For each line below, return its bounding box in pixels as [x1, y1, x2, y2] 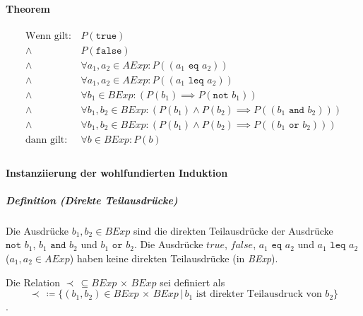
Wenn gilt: [25, 30, 71, 41]
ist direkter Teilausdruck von [196, 289, 322, 300]
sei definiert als [160, 274, 225, 289]
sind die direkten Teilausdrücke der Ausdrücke [133, 223, 333, 238]
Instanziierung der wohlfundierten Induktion [6, 165, 228, 180]
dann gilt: [25, 135, 68, 146]
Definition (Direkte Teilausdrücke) [6, 192, 178, 207]
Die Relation [6, 274, 60, 289]
